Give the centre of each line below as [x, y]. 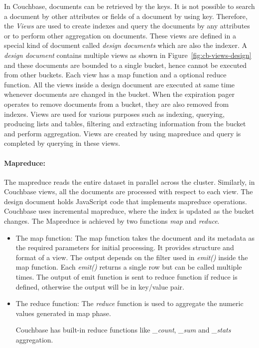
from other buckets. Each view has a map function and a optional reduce [115, 75]
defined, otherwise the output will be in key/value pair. [100, 286]
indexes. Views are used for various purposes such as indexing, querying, [114, 114]
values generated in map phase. [63, 313]
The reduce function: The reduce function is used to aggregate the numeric [129, 303]
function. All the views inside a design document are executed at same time [120, 84]
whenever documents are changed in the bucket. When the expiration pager [120, 94]
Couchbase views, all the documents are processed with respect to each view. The [129, 191]
